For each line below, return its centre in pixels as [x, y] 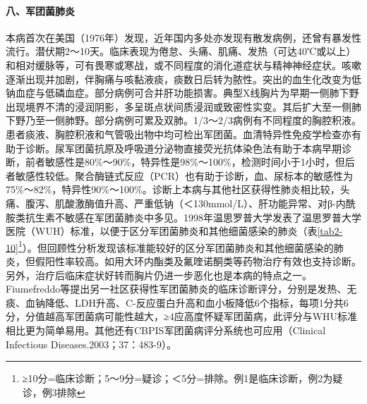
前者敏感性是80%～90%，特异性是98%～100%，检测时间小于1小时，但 [185, 162]
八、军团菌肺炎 [40, 10]
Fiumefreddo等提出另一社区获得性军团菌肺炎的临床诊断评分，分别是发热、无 [181, 289]
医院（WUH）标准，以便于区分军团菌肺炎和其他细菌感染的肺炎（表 [162, 231]
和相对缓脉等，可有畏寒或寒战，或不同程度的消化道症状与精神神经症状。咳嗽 [183, 65]
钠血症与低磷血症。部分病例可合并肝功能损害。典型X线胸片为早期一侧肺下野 [182, 93]
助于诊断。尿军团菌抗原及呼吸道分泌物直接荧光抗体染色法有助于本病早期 [174, 148]
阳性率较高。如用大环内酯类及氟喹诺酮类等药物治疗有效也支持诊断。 [203, 261]
